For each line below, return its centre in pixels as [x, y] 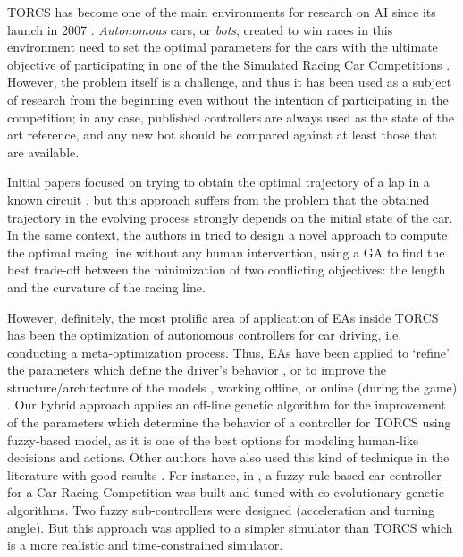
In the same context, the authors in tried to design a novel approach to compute [227, 235]
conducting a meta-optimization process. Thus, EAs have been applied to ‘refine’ [228, 352]
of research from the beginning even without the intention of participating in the [228, 99]
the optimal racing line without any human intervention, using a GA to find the [226, 252]
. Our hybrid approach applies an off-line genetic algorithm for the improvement [227, 405]
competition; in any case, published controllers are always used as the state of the [231, 117]
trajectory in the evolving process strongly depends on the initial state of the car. [230, 217]
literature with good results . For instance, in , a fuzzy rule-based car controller [224, 474]
